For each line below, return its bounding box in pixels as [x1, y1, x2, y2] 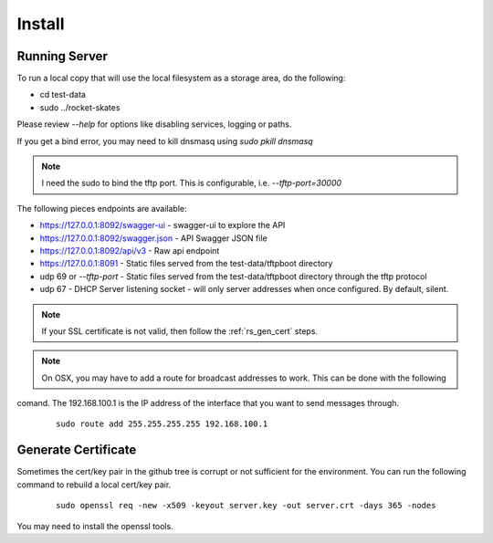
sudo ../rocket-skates [39, 101, 121, 113]
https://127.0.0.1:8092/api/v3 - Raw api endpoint [39, 245, 220, 256]
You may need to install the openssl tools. [16, 520, 173, 531]
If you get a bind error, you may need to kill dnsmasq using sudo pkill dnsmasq [16, 135, 314, 146]
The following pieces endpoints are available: [16, 203, 187, 214]
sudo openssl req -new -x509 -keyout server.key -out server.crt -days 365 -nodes [56, 500, 436, 511]
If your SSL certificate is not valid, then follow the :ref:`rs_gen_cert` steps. [41, 325, 319, 337]
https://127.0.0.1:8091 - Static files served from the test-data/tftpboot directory [39, 258, 333, 269]
